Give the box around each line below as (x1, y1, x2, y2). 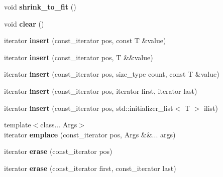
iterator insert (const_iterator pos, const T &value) (4, 35, 166, 46)
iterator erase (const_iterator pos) (4, 146, 113, 156)
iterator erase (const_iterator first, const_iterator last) (4, 162, 176, 173)
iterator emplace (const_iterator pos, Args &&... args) (4, 129, 176, 139)
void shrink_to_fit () (4, 2, 76, 12)
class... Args (40, 119, 77, 130)
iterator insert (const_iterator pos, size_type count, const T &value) (4, 69, 219, 79)
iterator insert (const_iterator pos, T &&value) (4, 52, 153, 62)
